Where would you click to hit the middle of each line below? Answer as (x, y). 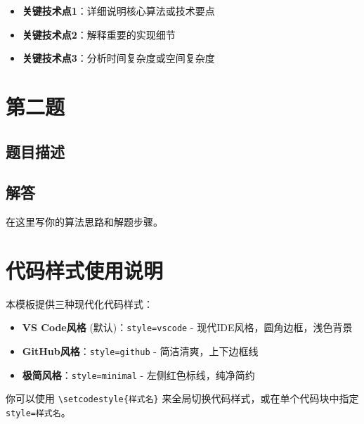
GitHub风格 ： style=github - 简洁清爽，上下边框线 (140, 351)
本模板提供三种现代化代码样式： (79, 303)
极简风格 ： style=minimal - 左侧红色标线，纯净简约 (138, 374)
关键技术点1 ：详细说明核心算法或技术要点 (118, 11)
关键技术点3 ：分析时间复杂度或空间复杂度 (118, 58)
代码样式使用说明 (85, 270)
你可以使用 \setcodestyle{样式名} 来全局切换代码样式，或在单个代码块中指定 (182, 398)
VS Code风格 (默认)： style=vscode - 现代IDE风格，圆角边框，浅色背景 (187, 327)
